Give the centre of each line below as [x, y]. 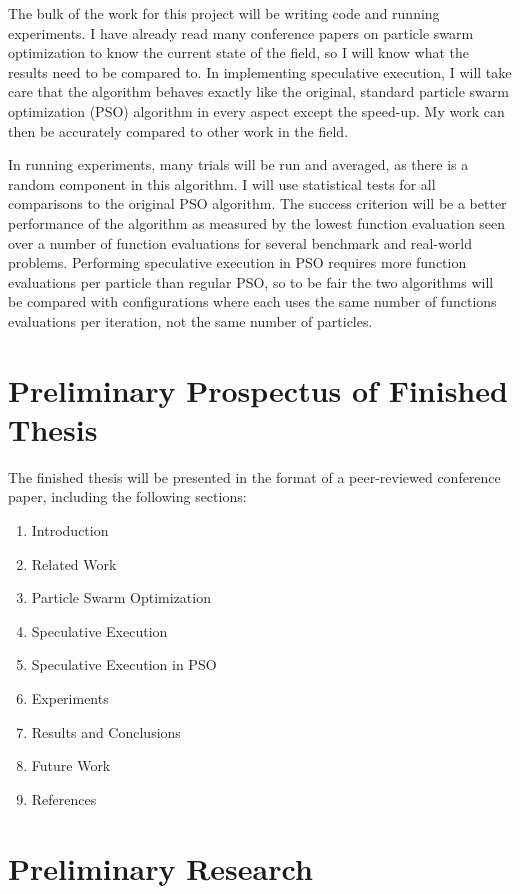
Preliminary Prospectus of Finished [258, 389]
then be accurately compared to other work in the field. [178, 130]
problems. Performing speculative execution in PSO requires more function [237, 262]
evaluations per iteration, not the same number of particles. [190, 320]
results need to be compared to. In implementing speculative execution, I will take [260, 71]
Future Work [71, 765]
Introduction [70, 530]
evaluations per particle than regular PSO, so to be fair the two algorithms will [251, 281]
